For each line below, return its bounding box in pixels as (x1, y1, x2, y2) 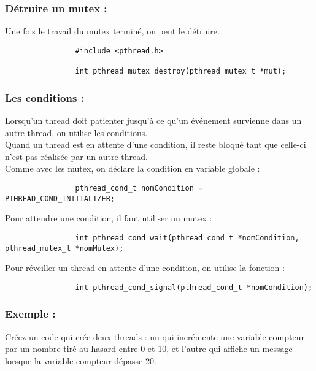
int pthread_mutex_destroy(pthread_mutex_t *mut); (75, 67, 287, 76)
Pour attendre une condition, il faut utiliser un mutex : (5, 212, 212, 224)
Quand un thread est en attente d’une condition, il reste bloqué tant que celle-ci (5, 138, 306, 151)
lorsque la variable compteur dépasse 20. (5, 354, 156, 367)
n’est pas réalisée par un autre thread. (5, 150, 148, 163)
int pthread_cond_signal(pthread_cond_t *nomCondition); (75, 283, 313, 292)
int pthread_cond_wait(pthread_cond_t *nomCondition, (75, 233, 299, 242)
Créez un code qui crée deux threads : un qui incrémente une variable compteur (5, 330, 304, 343)
